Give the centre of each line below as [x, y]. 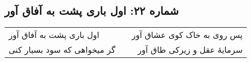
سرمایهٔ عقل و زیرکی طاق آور [190, 50]
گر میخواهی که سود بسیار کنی [62, 50]
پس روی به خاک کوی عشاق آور [187, 35]
